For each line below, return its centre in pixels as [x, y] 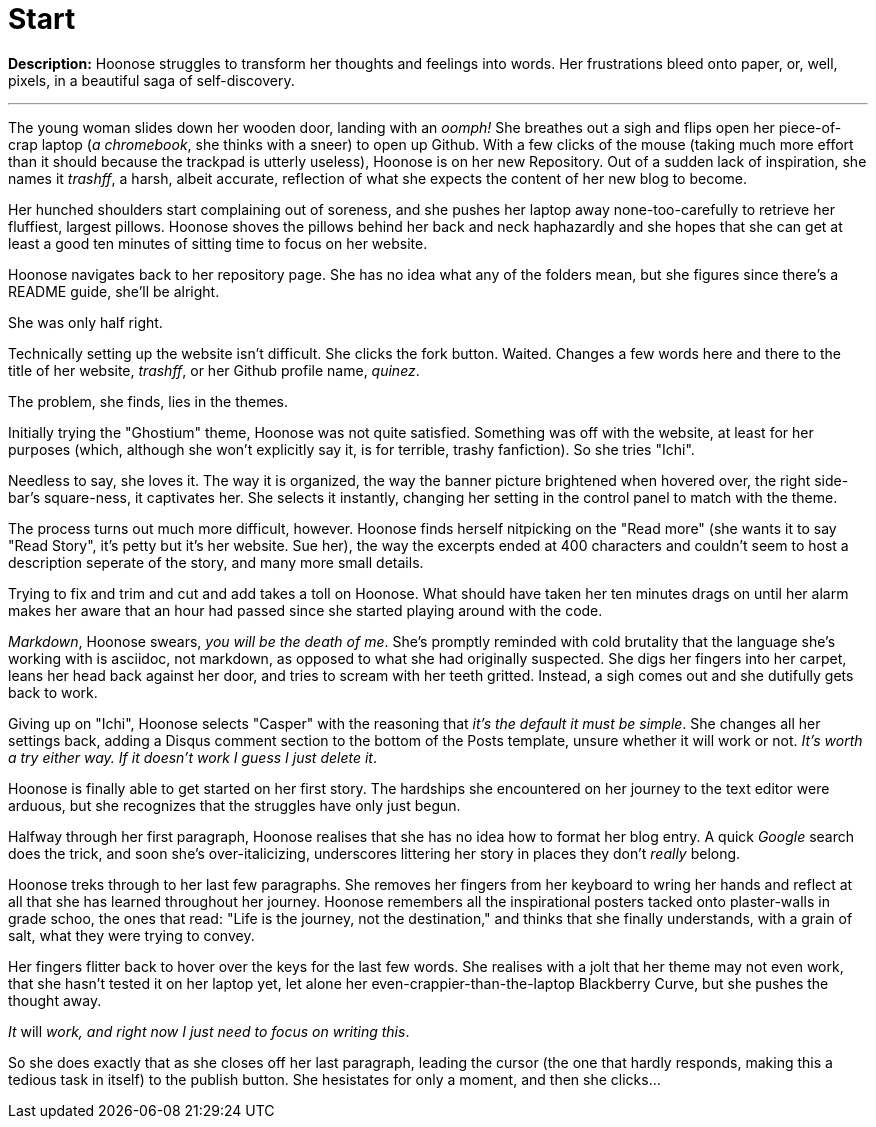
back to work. [53, 692]
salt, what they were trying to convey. [131, 935]
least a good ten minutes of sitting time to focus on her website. [218, 243]
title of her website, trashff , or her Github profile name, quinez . [214, 370]
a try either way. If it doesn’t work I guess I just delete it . [192, 757]
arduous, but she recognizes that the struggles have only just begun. [234, 805]
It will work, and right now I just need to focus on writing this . [209, 1031]
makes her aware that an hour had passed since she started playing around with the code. [305, 610]
